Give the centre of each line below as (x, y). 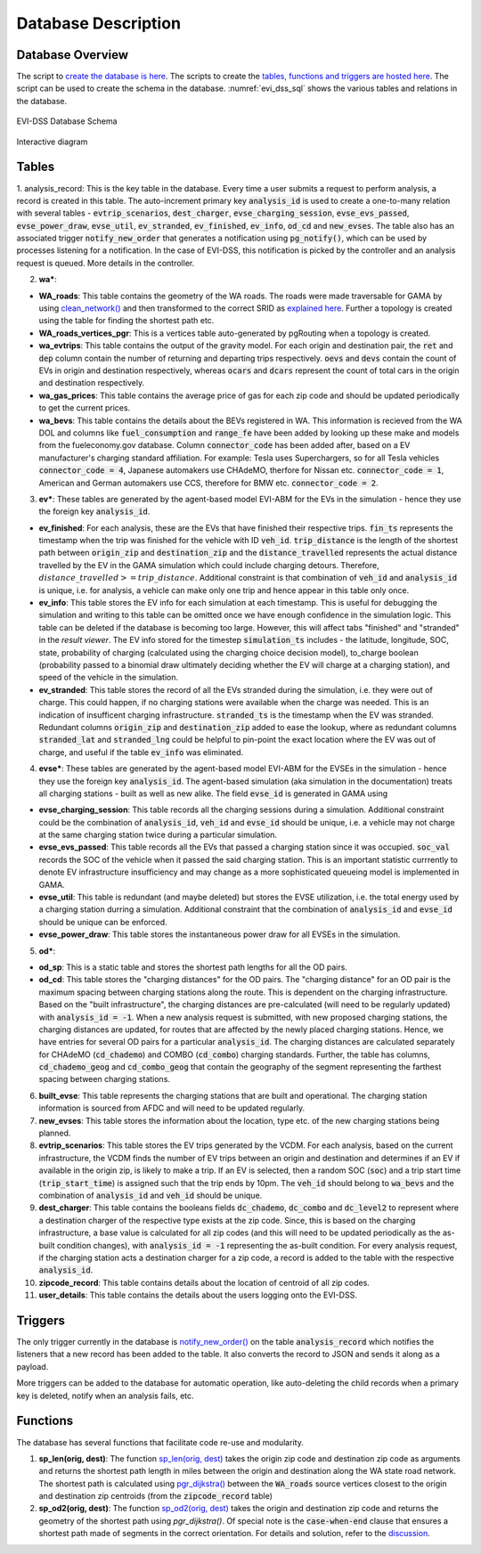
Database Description (99, 23)
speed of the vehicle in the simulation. (108, 678)
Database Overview (73, 55)
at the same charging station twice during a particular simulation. (158, 835)
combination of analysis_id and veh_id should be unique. (151, 1195)
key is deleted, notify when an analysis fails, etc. (106, 1395)
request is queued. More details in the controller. (106, 263)
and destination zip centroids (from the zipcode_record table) (156, 1496)
